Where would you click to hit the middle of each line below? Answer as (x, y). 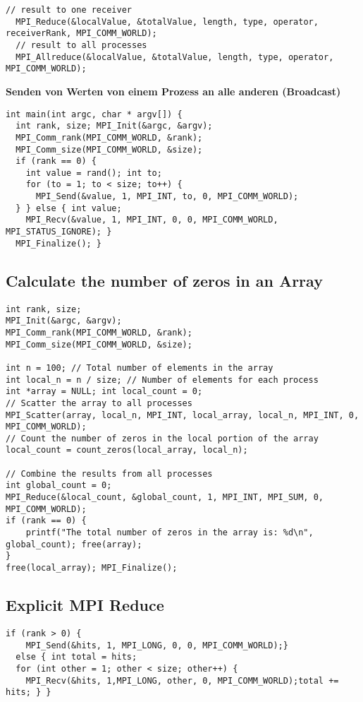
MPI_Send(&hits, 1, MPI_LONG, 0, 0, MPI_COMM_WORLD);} (157, 645)
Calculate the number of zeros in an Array (164, 280)
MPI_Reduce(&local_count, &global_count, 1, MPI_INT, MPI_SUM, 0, (165, 498)
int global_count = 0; (59, 486)
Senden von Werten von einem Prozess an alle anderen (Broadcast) (173, 91)
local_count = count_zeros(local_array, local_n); (127, 450)
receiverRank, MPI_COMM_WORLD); (81, 34)
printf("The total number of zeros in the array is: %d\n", (170, 533)
